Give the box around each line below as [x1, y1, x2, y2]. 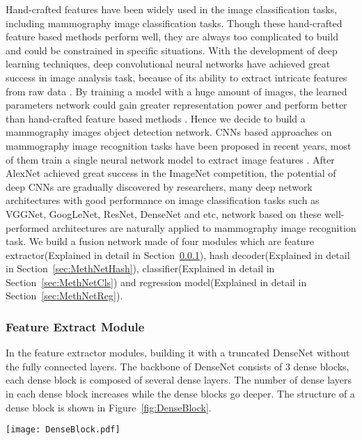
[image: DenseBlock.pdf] [6, 425, 120, 435]
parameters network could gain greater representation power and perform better [6, 97, 347, 112]
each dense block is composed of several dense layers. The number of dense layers [6, 372, 352, 387]
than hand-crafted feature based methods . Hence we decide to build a [6, 111, 306, 125]
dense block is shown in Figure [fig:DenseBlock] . [6, 400, 212, 414]
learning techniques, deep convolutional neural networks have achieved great [6, 56, 331, 71]
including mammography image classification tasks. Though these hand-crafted [6, 15, 343, 30]
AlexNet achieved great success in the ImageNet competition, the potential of [6, 166, 336, 180]
